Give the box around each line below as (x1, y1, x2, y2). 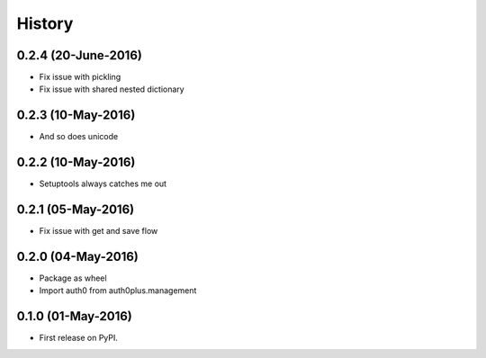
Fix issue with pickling (39, 72, 121, 83)
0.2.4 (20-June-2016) (16, 48, 143, 63)
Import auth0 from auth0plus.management (39, 285, 197, 296)
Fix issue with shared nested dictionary (39, 84, 184, 94)
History (16, 13, 74, 33)
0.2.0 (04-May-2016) (16, 248, 139, 264)
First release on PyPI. (39, 333, 119, 344)
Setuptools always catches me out (39, 178, 166, 189)
